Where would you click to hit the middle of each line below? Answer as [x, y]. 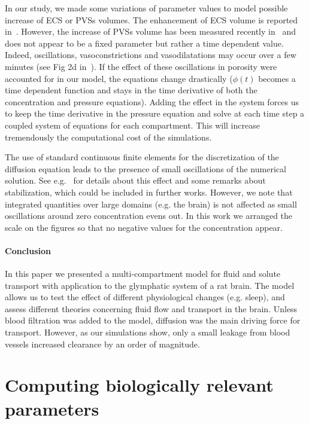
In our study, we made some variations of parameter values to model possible [146, 8]
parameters [52, 408]
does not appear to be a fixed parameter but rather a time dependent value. [144, 43]
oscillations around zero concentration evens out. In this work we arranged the [149, 216]
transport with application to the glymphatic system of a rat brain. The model [150, 285]
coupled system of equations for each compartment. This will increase [132, 125]
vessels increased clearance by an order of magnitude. [102, 344]
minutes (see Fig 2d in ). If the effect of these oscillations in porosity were [141, 66]
